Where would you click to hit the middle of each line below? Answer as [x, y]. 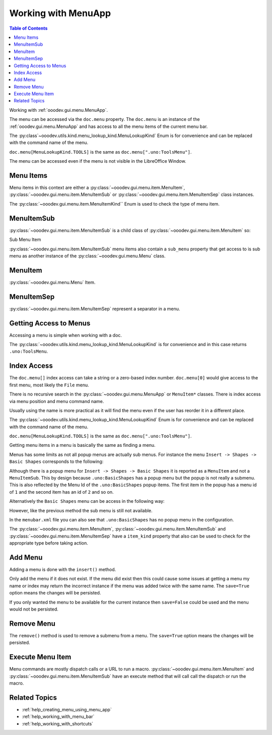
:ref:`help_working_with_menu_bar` [58, 717]
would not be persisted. [34, 609]
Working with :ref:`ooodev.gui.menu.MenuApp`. [59, 110]
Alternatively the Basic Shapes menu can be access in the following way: [87, 501]
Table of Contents [28, 28]
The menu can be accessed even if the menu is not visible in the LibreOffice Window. [98, 161]
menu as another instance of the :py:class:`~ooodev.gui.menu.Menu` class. [87, 256]
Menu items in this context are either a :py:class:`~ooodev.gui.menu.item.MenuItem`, [97, 188]
